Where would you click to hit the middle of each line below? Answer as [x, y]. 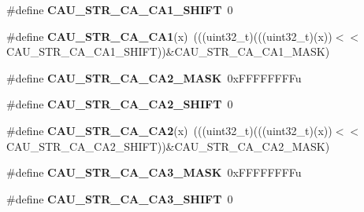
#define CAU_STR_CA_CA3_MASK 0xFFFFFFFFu [154, 172]
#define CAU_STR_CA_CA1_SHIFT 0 [120, 9]
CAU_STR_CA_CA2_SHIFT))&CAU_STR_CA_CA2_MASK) [168, 146]
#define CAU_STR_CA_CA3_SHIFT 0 [120, 198]
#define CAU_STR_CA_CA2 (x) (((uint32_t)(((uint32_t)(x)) [169, 130]
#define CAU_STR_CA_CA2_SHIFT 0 [120, 104]
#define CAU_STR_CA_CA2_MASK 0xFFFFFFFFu [154, 77]
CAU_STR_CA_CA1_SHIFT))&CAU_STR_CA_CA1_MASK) [168, 51]
